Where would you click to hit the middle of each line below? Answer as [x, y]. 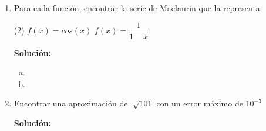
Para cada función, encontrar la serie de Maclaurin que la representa [137, 8]
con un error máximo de [200, 103]
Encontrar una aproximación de [71, 103]
